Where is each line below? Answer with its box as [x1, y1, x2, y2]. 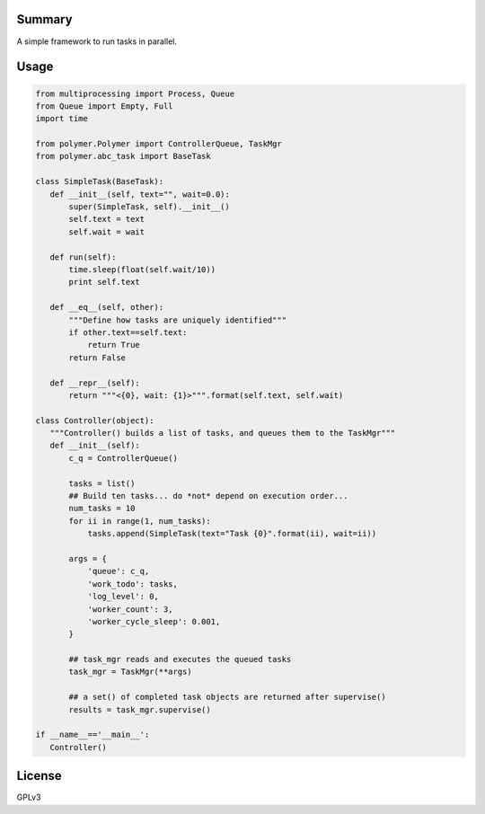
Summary [16, 12, 73, 27]
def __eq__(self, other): [49, 302, 164, 313]
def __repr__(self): [49, 377, 141, 388]
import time [35, 113, 89, 124]
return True [87, 340, 141, 350]
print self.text [68, 277, 141, 288]
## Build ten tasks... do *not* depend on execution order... [68, 491, 348, 501]
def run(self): [49, 252, 117, 262]
